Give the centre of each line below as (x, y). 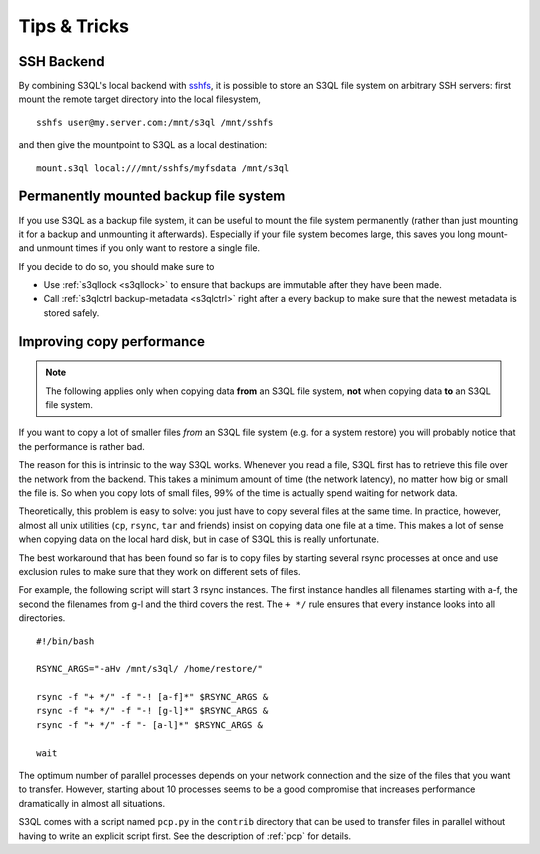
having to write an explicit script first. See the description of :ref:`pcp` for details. (185, 836)
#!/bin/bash (65, 641)
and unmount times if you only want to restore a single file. (139, 248)
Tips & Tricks (74, 26)
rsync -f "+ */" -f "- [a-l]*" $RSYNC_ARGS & (150, 724)
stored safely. (71, 312)
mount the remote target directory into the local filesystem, (140, 99)
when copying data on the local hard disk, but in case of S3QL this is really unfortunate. (199, 539)
